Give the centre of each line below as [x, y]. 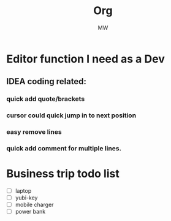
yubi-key [26, 198]
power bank [30, 212]
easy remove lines [34, 132]
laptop [23, 190]
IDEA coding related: [47, 81]
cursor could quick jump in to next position [71, 115]
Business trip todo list [63, 174]
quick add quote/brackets [46, 99]
